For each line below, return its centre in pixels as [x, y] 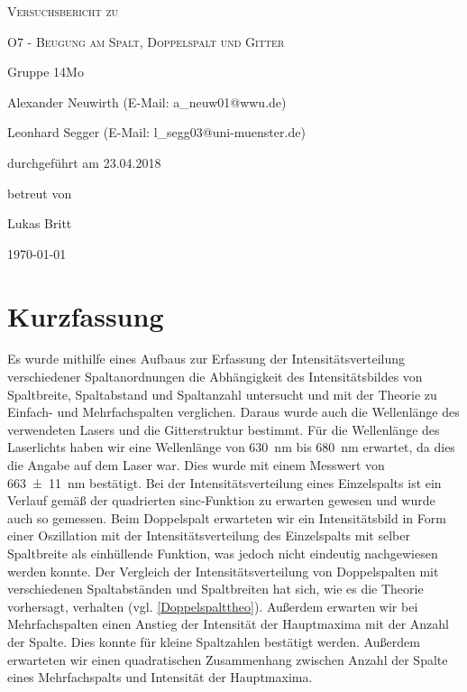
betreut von [40, 193]
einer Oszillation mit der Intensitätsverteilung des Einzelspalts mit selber [209, 535]
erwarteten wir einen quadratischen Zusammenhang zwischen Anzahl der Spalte [228, 659]
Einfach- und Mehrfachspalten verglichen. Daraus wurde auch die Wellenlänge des [233, 412]
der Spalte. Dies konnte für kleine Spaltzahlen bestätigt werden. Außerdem [214, 641]
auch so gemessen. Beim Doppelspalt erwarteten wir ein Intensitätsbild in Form [227, 517]
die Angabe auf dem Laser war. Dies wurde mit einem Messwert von [196, 465]
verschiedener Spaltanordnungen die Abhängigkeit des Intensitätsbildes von [215, 377]
